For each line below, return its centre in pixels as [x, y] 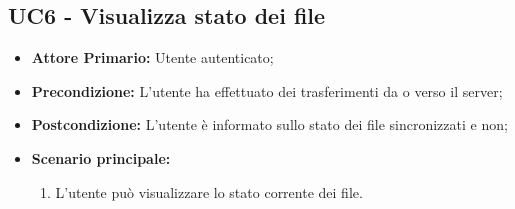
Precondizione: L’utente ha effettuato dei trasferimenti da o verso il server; [267, 90]
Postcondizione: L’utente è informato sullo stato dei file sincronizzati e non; [269, 124]
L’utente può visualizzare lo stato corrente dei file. [209, 191]
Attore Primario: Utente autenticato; [152, 57]
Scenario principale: [101, 157]
